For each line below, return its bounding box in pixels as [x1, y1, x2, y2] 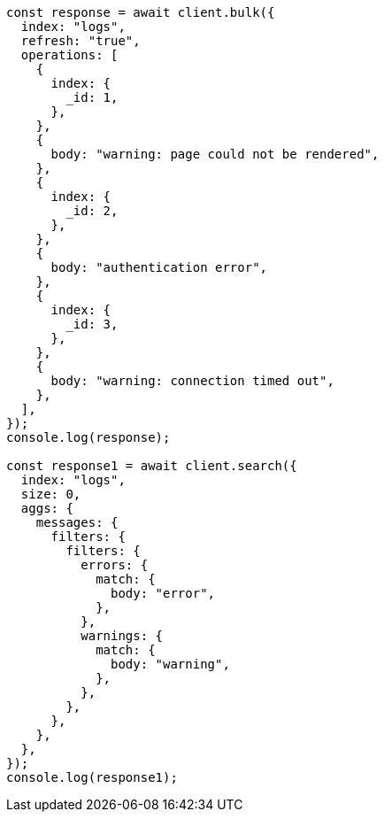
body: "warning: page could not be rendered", [50, 147, 380, 161]
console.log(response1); [6, 770, 178, 784]
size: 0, [20, 487, 81, 501]
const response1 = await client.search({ [6, 459, 297, 473]
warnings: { [81, 629, 164, 643]
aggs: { [20, 501, 73, 515]
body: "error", [111, 586, 216, 600]
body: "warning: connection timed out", [50, 374, 334, 388]
